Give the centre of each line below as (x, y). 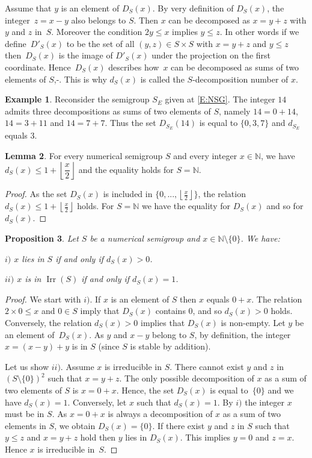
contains (170, 311)
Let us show (27, 366)
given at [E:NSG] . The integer (220, 99)
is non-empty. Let (253, 322)
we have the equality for (186, 206)
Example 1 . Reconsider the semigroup (77, 99)
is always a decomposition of (160, 414)
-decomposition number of (240, 79)
